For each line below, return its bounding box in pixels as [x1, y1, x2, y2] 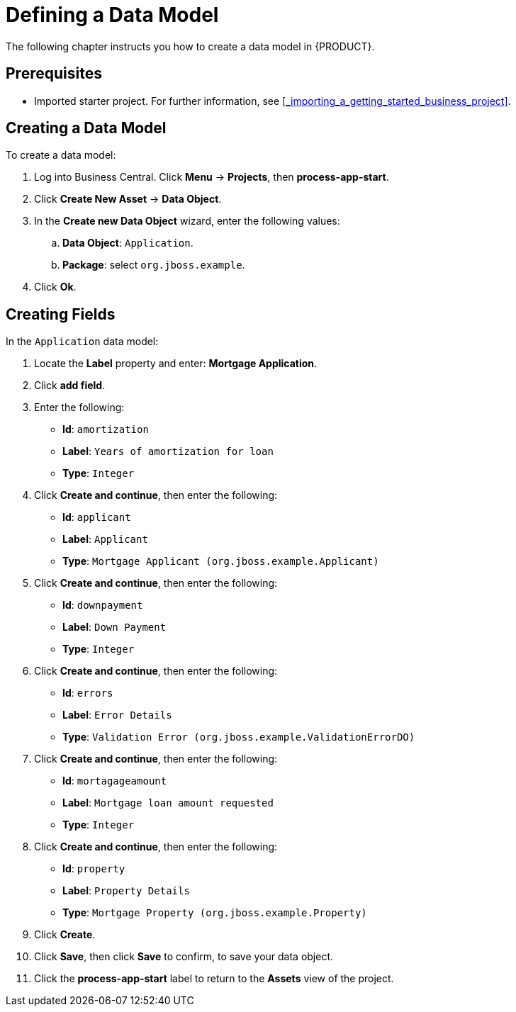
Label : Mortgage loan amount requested [62, 797, 274, 809]
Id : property [62, 862, 125, 875]
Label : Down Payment [62, 621, 167, 634]
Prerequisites [6, 64, 102, 83]
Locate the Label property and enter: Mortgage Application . [34, 357, 318, 370]
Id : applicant [62, 511, 131, 524]
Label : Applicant [62, 533, 148, 546]
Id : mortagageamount [62, 775, 167, 787]
